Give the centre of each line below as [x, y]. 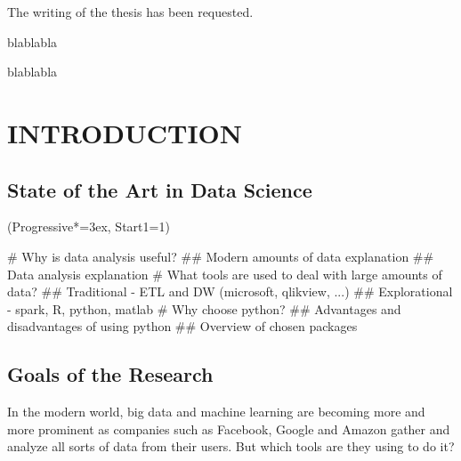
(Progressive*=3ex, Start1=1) [89, 226]
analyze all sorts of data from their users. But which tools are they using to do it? [231, 446]
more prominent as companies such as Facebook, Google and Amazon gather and [229, 429]
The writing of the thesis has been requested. [130, 12]
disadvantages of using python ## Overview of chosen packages [182, 326]
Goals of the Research [110, 374]
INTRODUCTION [125, 132]
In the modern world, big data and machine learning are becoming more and [216, 412]
